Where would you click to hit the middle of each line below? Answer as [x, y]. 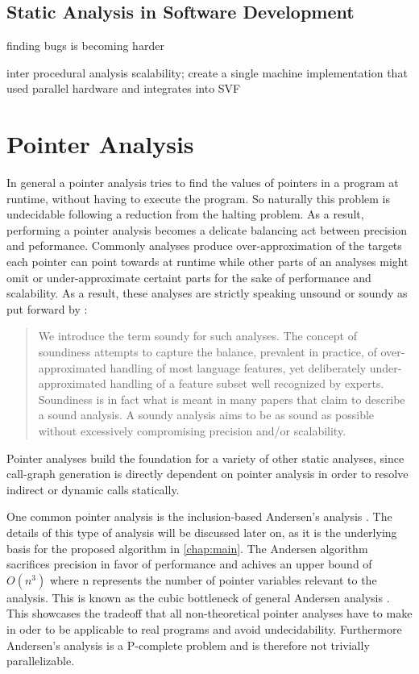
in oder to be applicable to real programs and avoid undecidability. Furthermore [204, 628]
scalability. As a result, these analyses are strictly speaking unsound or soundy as [207, 293]
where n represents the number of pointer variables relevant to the [213, 579]
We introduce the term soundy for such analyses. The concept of [197, 336]
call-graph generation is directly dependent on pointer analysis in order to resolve [207, 474]
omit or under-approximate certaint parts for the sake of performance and [189, 277]
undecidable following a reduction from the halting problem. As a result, [185, 214]
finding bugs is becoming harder [85, 46]
